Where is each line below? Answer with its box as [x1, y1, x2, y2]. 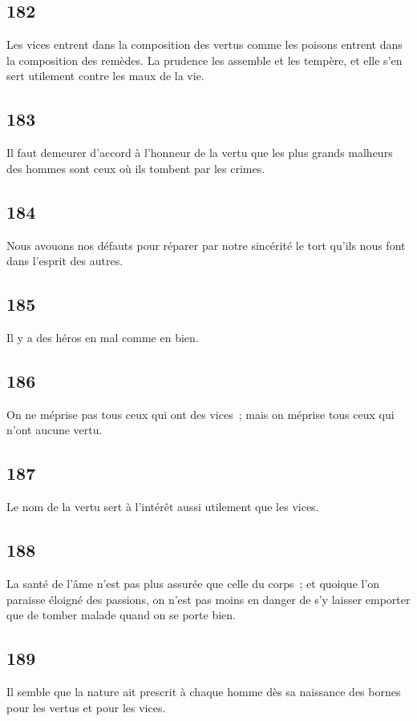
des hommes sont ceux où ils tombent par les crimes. [6, 159, 265, 176]
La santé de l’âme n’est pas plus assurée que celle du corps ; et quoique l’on [6, 574, 380, 591]
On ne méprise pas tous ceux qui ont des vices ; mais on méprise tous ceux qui [6, 405, 395, 422]
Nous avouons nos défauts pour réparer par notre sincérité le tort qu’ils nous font [6, 236, 406, 253]
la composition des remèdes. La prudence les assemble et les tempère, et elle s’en [6, 51, 403, 68]
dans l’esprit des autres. [6, 252, 123, 269]
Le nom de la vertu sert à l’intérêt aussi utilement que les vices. [6, 498, 319, 515]
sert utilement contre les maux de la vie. [6, 67, 204, 84]
